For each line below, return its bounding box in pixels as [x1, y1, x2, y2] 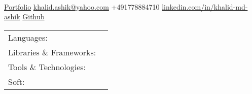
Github [22, 11, 45, 22]
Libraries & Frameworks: [8, 46, 96, 58]
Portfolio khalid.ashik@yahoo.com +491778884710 [4, 1, 160, 12]
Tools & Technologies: [8, 60, 86, 73]
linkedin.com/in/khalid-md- [162, 1, 248, 12]
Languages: [8, 31, 48, 43]
